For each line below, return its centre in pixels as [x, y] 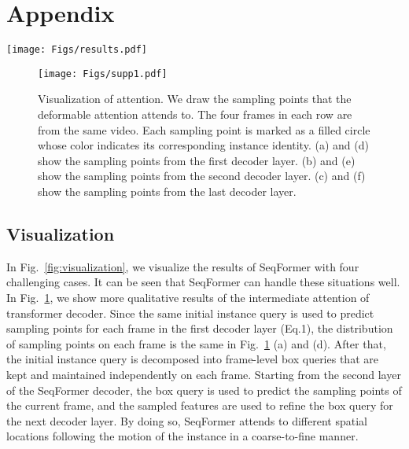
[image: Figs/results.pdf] [77, 50]
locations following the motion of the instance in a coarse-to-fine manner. [182, 436]
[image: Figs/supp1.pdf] [103, 74]
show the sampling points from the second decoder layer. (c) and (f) [202, 176]
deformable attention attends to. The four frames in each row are [195, 114]
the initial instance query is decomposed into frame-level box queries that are [192, 359]
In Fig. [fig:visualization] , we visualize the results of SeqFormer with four [183, 266]
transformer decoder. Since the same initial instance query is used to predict [190, 313]
